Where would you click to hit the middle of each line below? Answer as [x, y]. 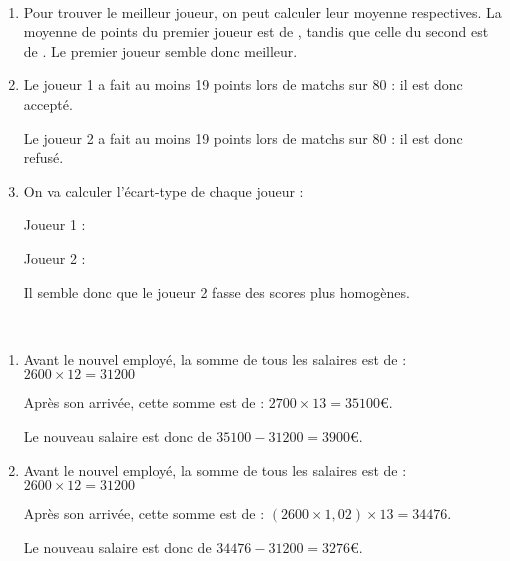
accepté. [48, 103]
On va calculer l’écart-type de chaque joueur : [163, 190]
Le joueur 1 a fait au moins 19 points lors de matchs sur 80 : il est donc [243, 84]
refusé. [43, 157]
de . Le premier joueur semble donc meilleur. [160, 50]
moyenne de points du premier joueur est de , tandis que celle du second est [256, 31]
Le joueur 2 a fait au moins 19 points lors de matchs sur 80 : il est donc [243, 137]
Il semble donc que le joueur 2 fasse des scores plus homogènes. [216, 291]
